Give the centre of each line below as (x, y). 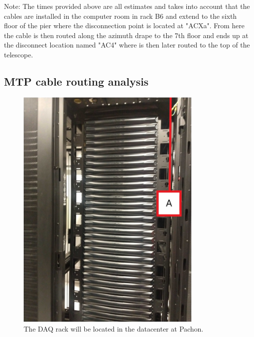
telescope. (18, 54)
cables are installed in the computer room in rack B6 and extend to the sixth (120, 16)
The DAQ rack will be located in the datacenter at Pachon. (114, 328)
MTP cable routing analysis (76, 81)
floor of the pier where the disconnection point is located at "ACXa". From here (124, 25)
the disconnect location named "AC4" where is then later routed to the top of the (127, 45)
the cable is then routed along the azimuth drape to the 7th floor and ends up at (126, 35)
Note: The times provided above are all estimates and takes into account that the (127, 6)
